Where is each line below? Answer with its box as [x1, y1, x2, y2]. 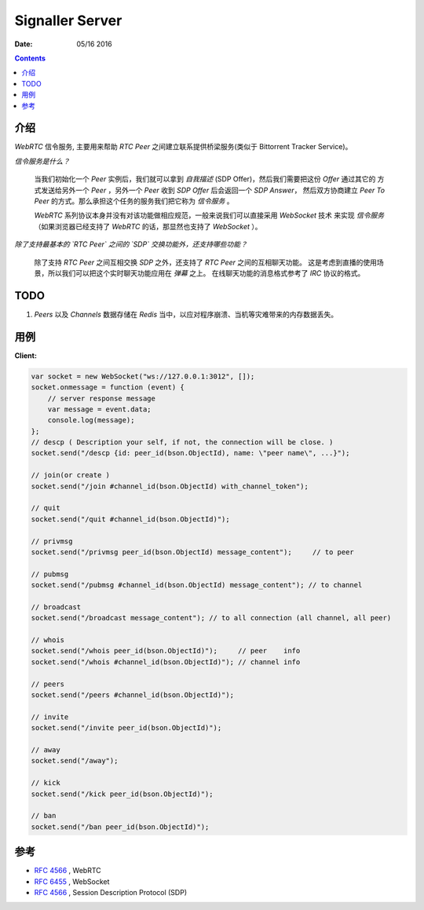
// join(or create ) [31, 471, 110, 480]
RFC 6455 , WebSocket [34, 876, 110, 886]
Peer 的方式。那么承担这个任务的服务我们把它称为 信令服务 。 [34, 196, 235, 206]
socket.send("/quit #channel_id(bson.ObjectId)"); [31, 514, 231, 524]
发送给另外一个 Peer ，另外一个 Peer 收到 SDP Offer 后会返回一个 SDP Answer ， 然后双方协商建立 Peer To [40, 185, 385, 195]
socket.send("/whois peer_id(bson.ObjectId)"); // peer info [31, 646, 301, 656]
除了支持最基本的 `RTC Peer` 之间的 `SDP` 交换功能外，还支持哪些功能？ [14, 239, 247, 249]
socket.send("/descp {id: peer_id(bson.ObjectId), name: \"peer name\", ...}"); [31, 448, 350, 458]
